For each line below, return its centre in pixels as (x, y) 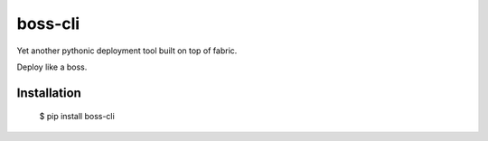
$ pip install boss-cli (77, 117)
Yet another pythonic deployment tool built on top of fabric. (127, 51)
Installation (49, 93)
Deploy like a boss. (52, 67)
